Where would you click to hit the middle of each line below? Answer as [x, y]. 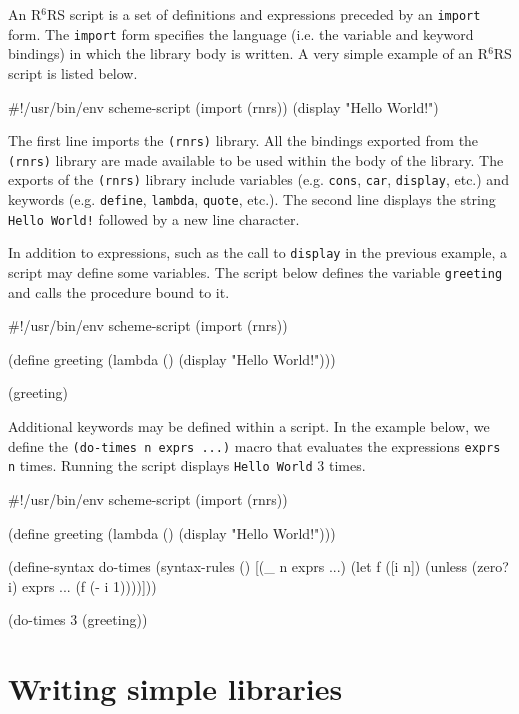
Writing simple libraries [175, 688]
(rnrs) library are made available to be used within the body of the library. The [256, 159]
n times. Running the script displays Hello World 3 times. [187, 465]
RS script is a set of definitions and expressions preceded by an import [263, 14]
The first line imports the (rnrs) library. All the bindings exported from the [243, 140]
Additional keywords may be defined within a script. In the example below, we [249, 426]
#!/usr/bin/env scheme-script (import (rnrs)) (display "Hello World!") [223, 106]
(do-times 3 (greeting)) [78, 619]
